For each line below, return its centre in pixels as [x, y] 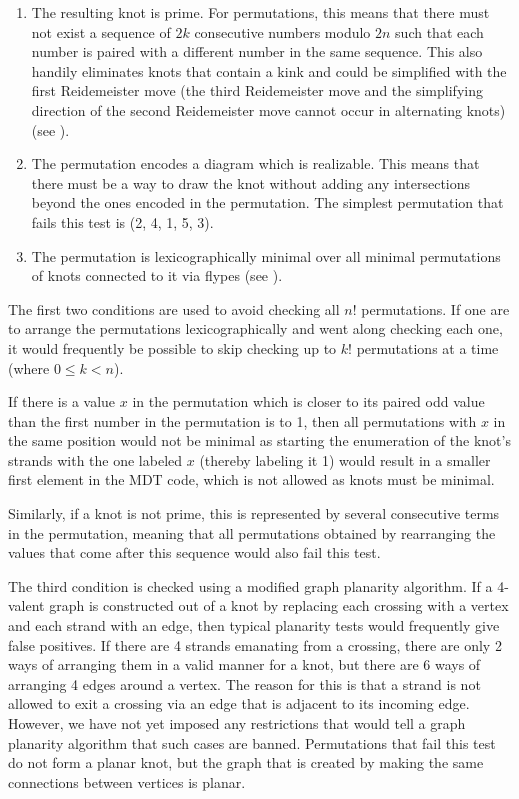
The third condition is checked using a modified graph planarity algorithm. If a [250, 585]
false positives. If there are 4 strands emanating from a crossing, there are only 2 [255, 644]
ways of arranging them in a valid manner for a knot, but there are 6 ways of [244, 664]
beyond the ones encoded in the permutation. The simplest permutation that [267, 202]
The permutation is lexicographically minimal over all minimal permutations [266, 255]
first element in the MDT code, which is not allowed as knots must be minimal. [251, 479]
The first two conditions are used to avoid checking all [174, 308]
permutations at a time [427, 347]
